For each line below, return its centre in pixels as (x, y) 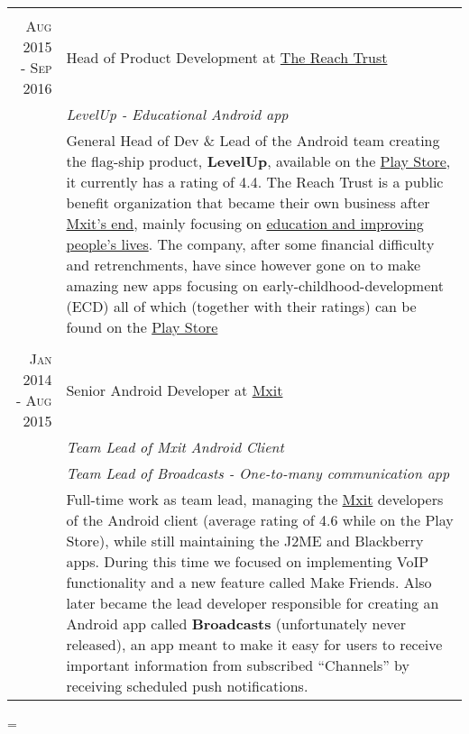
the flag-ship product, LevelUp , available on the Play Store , (258, 161)
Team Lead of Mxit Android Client (175, 447)
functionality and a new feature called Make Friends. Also (249, 582)
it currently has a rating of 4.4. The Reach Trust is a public (255, 182)
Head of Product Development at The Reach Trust (227, 57)
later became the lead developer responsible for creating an (253, 603)
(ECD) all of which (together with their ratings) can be (241, 306)
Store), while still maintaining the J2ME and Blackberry (245, 541)
